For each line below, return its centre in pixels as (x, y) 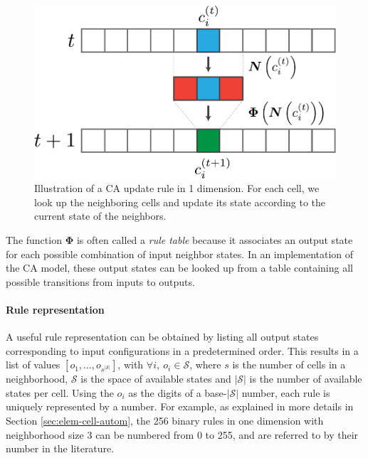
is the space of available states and (156, 379)
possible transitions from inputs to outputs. (100, 281)
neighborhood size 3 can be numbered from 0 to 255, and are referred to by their (182, 434)
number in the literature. (60, 448)
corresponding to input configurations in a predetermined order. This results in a (182, 350)
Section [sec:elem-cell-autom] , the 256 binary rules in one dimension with (165, 421)
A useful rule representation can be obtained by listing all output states (162, 337)
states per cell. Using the (60, 392)
